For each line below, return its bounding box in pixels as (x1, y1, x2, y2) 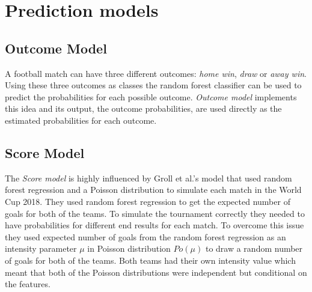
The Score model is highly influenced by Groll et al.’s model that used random (5, 171, 292, 184)
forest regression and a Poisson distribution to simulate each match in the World (5, 183, 302, 196)
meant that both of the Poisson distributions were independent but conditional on (5, 266, 307, 278)
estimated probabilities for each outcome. (5, 114, 157, 126)
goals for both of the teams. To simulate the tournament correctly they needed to (5, 207, 305, 219)
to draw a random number (205, 242, 303, 255)
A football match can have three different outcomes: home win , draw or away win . (5, 67, 307, 79)
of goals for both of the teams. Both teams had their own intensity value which (5, 254, 296, 266)
